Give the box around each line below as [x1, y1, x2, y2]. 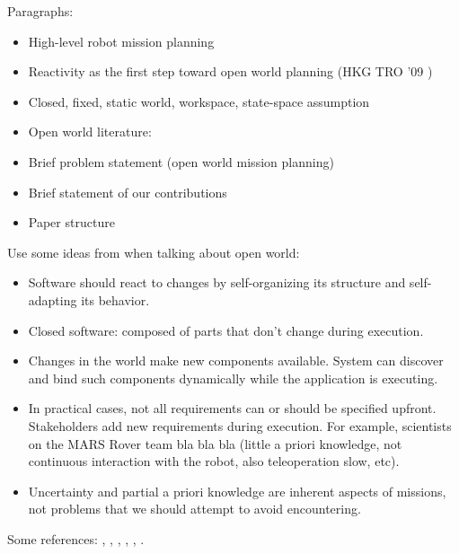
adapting [28, 290, 77, 309]
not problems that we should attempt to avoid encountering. [28, 499, 361, 518]
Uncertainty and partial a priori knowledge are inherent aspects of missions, [28, 481, 446, 500]
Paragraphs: [7, 2, 74, 20]
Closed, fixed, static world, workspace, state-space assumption [28, 92, 370, 110]
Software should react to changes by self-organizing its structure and [28, 273, 406, 292]
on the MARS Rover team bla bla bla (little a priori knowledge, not [28, 434, 402, 453]
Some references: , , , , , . [7, 529, 145, 548]
